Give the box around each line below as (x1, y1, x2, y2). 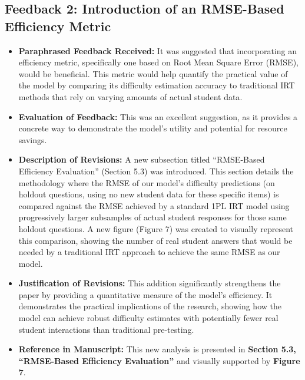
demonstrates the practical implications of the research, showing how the (18, 300, 281, 312)
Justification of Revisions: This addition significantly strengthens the (18, 277, 281, 289)
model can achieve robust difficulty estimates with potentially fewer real (18, 312, 279, 324)
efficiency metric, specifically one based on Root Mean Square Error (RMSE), (18, 56, 299, 68)
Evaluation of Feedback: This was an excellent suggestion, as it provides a (18, 110, 298, 123)
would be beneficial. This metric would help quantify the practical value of (18, 67, 288, 80)
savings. (18, 133, 47, 146)
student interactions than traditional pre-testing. (18, 323, 194, 335)
